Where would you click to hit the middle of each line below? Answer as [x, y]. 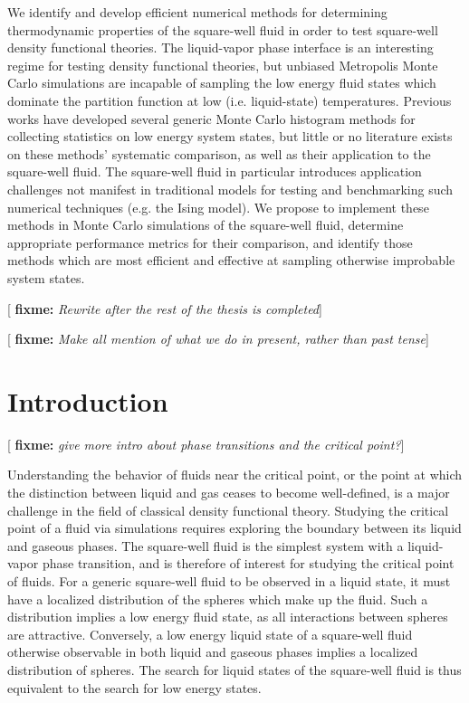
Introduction [88, 400]
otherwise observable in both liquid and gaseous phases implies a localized [213, 652]
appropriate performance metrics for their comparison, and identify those [210, 242]
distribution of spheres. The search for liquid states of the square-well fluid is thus [234, 669]
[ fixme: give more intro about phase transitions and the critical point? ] [206, 444]
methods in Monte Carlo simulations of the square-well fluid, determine [206, 225]
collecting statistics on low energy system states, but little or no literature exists [230, 136]
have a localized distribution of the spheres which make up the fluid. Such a [218, 598]
